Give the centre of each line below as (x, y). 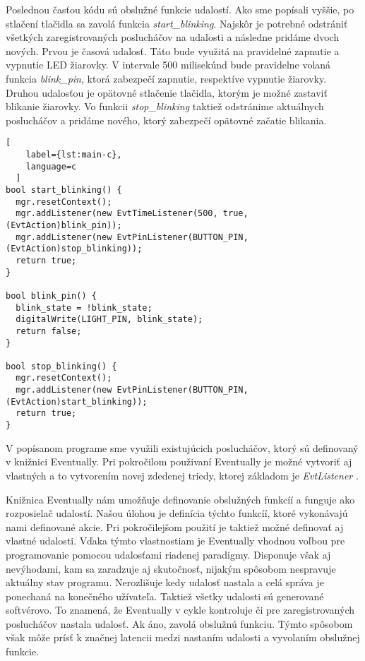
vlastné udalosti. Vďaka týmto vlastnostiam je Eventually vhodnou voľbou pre (175, 541)
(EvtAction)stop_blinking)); (74, 249)
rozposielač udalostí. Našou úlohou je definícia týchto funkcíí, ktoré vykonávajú (177, 513)
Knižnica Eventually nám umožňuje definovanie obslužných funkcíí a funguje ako (180, 499)
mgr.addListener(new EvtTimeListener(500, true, (132, 214)
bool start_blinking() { (64, 190)
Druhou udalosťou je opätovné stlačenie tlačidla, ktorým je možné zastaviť (167, 92)
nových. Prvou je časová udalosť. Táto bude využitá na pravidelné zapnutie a (173, 50)
